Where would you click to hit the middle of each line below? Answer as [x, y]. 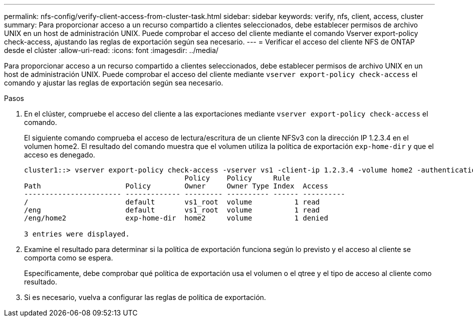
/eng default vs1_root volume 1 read [172, 210]
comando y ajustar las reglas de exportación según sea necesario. [114, 83]
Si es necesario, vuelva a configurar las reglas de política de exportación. [145, 297]
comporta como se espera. [69, 258]
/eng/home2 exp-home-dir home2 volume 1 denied [176, 218]
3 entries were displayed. [77, 234]
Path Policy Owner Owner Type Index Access [176, 186]
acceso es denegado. [60, 155]
